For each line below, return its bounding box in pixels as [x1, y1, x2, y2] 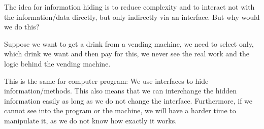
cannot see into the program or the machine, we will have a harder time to [4, 105, 236, 116]
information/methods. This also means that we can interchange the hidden [4, 85, 237, 96]
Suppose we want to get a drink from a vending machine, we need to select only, [4, 38, 254, 49]
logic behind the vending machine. [4, 58, 111, 69]
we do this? [4, 21, 40, 32]
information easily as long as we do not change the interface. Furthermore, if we [4, 95, 253, 106]
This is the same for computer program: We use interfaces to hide [4, 75, 209, 86]
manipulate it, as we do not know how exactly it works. [4, 115, 177, 125]
